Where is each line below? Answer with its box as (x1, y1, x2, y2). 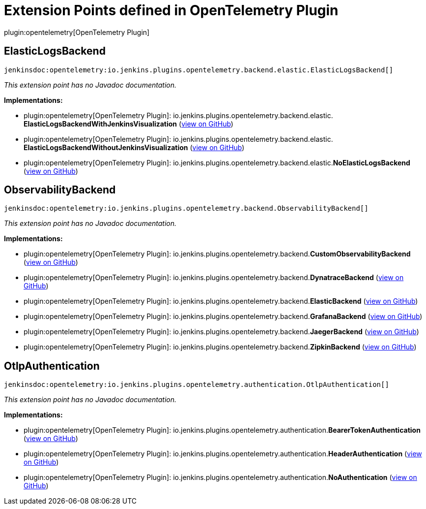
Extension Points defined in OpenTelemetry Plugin (4, 2, 339, 19)
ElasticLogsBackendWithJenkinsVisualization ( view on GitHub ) (24, 119, 233, 128)
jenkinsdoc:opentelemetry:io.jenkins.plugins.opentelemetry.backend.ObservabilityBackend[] (4, 204, 369, 213)
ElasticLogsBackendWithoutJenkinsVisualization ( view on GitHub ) (24, 143, 245, 152)
